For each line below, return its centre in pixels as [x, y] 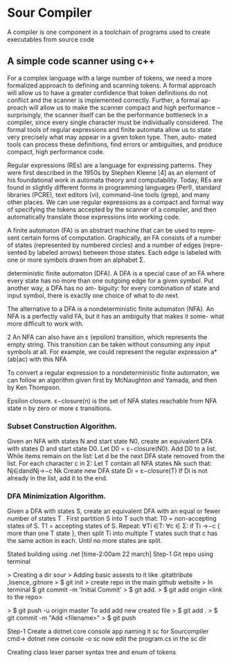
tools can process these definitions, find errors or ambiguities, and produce [115, 144]
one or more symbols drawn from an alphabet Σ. [76, 260]
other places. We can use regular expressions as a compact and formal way [115, 202]
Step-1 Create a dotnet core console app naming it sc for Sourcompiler [108, 631]
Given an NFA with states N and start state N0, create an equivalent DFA [110, 442]
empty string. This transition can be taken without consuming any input [109, 344]
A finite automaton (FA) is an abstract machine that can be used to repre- [111, 230]
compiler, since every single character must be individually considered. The [115, 122]
